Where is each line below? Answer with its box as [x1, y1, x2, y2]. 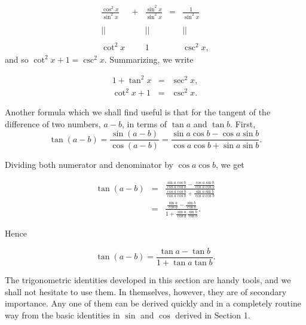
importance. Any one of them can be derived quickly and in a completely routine [5, 297, 301, 309]
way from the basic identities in [5, 308, 120, 321]
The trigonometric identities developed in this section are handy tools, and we [5, 274, 291, 286]
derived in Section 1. [175, 308, 250, 321]
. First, [230, 117, 256, 130]
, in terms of [121, 117, 167, 130]
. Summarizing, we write [104, 53, 194, 65]
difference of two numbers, [5, 117, 101, 130]
